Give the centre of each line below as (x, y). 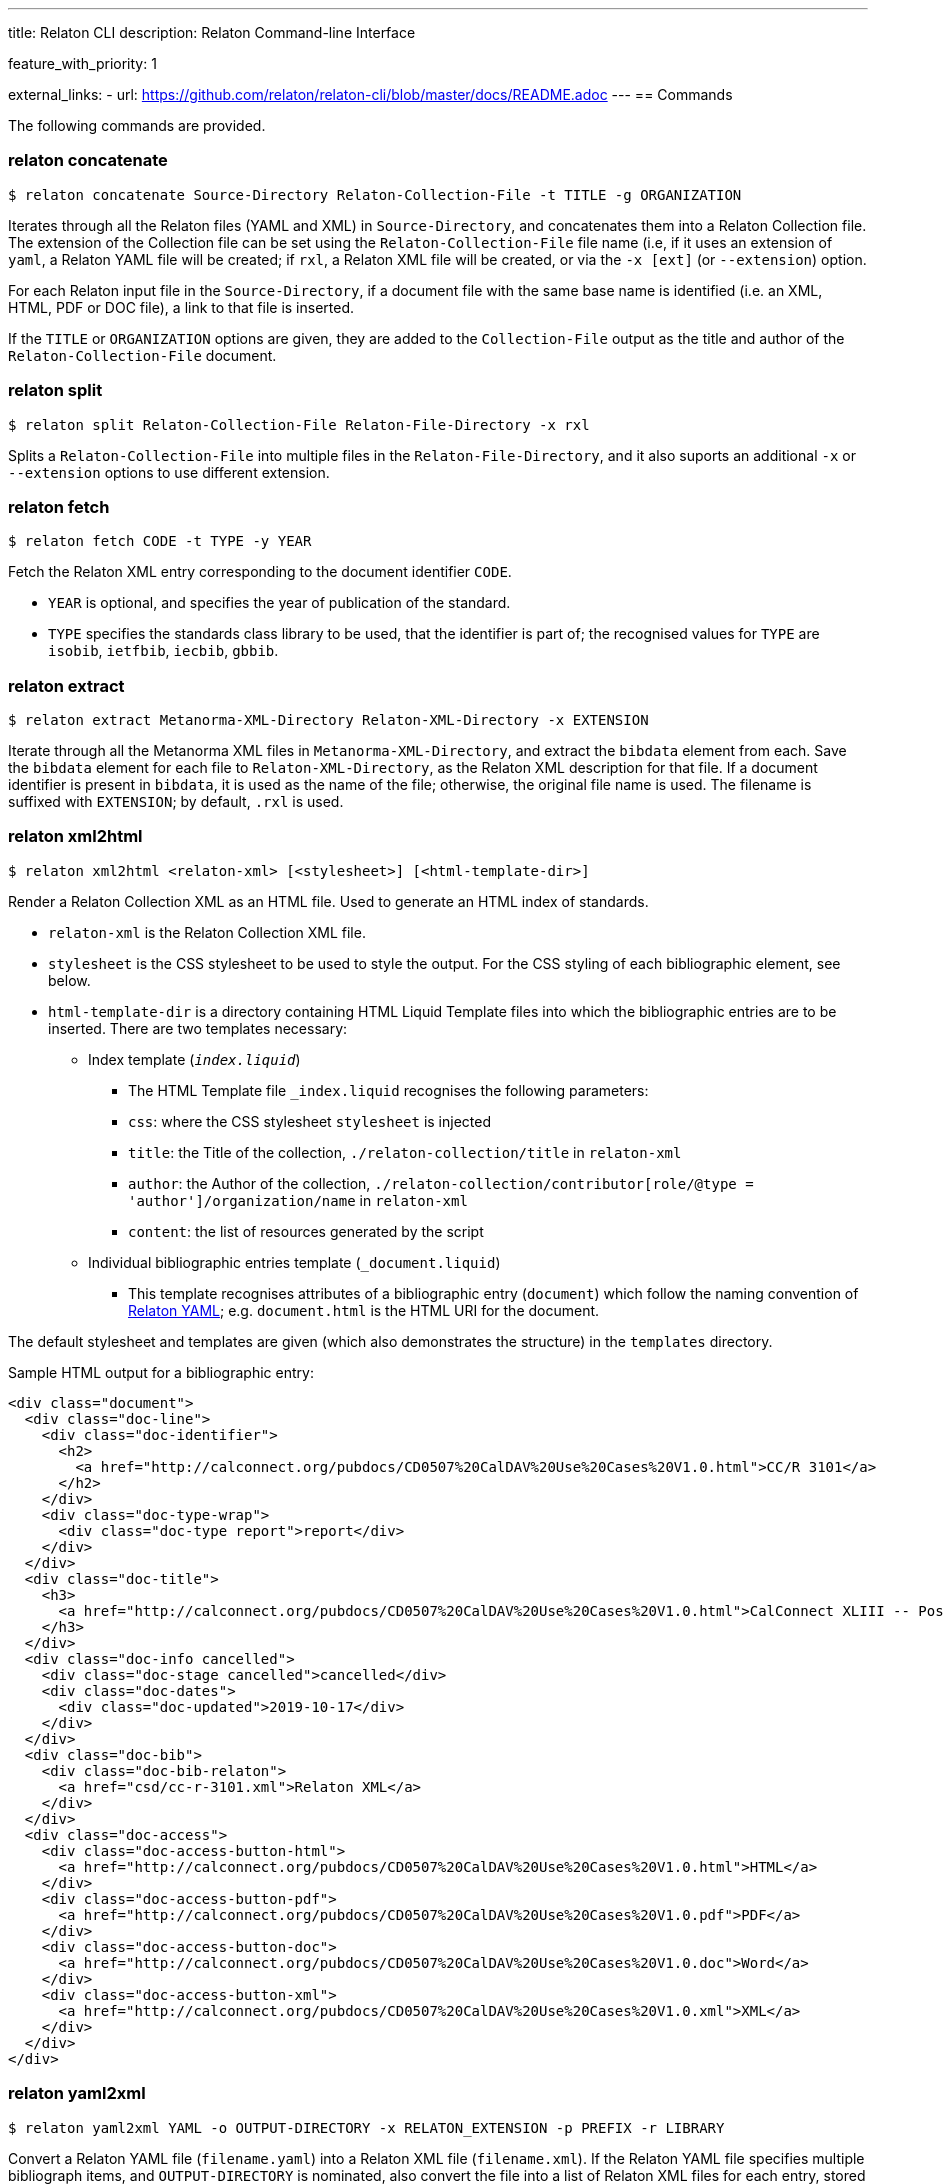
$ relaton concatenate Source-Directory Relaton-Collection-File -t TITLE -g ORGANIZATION (375, 194)
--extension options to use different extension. (169, 472)
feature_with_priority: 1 (82, 63)
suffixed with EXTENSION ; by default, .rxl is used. (176, 801)
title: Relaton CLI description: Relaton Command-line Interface (212, 32)
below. (69, 980)
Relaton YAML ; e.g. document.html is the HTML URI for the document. (364, 1310)
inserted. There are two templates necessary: (198, 1028)
